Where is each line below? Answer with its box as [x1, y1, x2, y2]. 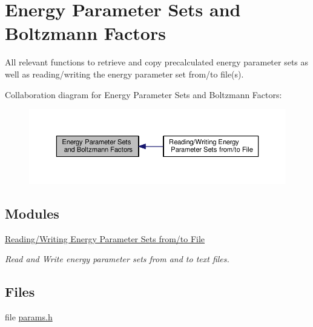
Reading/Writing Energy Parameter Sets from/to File [5, 232, 205, 245]
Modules [5, 203, 59, 222]
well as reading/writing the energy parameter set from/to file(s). [5, 67, 244, 80]
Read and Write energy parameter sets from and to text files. [5, 253, 229, 265]
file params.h [5, 311, 53, 323]
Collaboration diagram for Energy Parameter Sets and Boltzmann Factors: [5, 88, 282, 101]
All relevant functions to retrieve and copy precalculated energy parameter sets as [5, 56, 309, 68]
